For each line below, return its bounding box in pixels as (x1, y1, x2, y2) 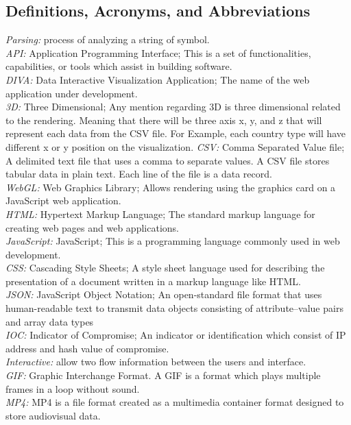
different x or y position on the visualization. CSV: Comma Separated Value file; (5, 139, 345, 154)
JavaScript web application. (5, 193, 121, 208)
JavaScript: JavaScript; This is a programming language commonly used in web (5, 234, 340, 248)
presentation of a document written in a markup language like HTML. (5, 274, 301, 288)
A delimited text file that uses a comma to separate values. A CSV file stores (5, 153, 330, 167)
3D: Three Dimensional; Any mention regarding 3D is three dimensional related (5, 99, 341, 114)
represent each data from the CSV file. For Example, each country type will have (5, 126, 346, 141)
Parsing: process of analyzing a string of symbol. (5, 32, 210, 47)
